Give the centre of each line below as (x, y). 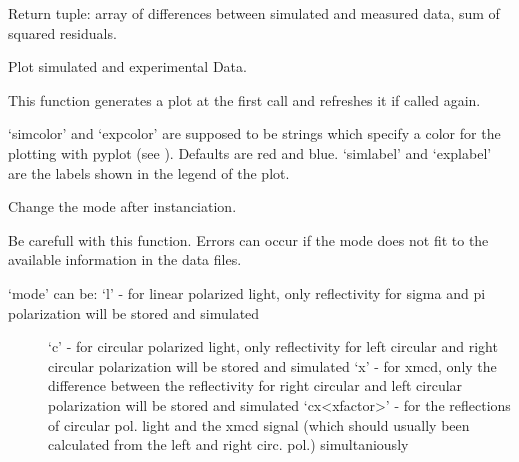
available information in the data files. (125, 259)
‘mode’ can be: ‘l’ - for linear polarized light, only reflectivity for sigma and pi (247, 292)
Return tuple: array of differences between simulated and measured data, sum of (254, 13)
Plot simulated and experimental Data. (127, 66)
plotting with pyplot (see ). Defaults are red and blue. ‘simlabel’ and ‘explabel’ (250, 152)
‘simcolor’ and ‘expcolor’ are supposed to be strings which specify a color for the (254, 133)
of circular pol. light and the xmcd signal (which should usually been (259, 424)
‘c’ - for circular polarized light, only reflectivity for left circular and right (273, 346)
